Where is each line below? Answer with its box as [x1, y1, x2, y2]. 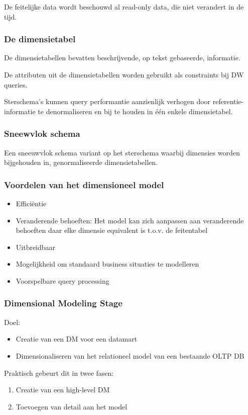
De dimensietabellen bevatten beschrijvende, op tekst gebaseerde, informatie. [4, 52, 240, 63]
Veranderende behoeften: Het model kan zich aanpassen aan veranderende [16, 215, 244, 225]
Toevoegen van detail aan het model [16, 401, 128, 411]
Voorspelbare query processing [16, 275, 109, 286]
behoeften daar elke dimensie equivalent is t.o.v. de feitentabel [16, 225, 208, 235]
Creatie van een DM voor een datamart [16, 334, 138, 344]
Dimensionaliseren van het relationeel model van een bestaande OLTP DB [16, 350, 244, 361]
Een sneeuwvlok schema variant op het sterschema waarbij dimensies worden [4, 147, 240, 157]
